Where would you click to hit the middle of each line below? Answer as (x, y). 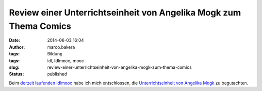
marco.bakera (61, 47)
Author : (17, 47)
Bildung (55, 54)
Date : (15, 40)
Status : (16, 74)
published (57, 74)
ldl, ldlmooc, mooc (66, 61)
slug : (14, 67)
